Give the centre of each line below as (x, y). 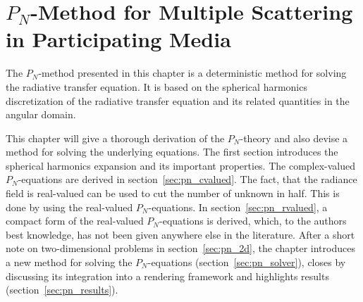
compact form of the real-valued (75, 221)
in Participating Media (118, 39)
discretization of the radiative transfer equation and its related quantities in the (178, 100)
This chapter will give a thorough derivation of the (115, 138)
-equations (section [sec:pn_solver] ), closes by (247, 262)
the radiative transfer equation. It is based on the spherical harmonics (156, 86)
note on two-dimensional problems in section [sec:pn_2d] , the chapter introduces (180, 248)
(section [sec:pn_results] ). (62, 290)
